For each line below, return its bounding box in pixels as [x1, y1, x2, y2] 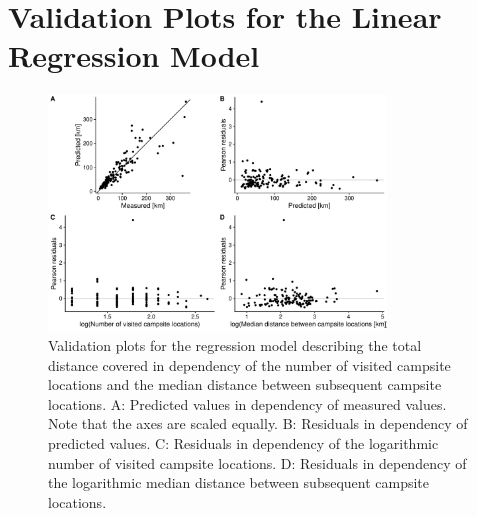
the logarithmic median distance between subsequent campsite [48, 472, 430, 493]
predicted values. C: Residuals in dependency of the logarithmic [48, 433, 439, 454]
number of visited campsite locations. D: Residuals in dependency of [48, 452, 467, 473]
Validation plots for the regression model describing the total [48, 335, 422, 356]
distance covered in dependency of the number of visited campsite [48, 354, 451, 375]
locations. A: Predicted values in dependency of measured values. [48, 393, 447, 414]
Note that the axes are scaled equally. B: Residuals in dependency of [48, 413, 468, 434]
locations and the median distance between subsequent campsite [48, 374, 442, 395]
